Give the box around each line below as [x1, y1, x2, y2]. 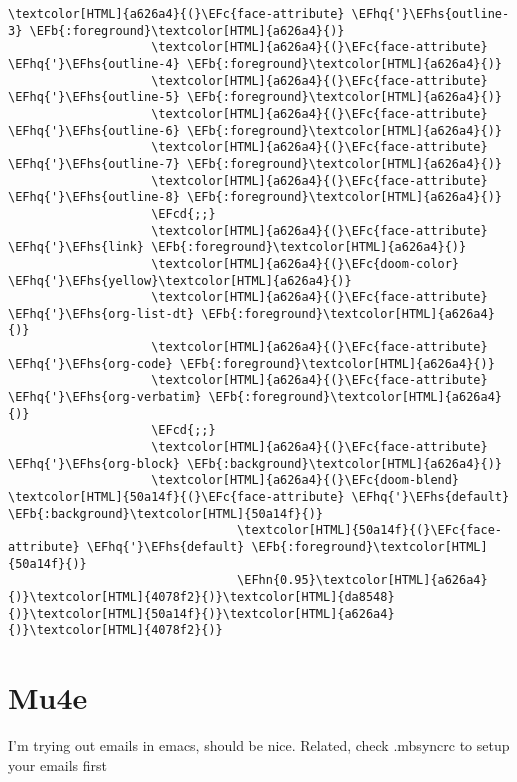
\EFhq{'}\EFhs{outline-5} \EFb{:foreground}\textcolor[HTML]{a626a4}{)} [8, 90, 502, 105]
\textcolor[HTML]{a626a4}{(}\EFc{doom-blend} [151, 473, 460, 488]
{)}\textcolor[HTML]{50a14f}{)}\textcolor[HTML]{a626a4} [8, 606, 395, 621]
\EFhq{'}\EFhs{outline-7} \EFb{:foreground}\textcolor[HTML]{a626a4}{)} [8, 156, 502, 171]
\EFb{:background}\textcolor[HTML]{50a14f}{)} [8, 506, 323, 521]
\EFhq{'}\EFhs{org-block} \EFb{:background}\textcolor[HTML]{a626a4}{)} [8, 456, 502, 471]
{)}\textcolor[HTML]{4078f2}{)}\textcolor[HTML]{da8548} [8, 589, 395, 604]
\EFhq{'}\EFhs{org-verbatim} [8, 390, 202, 405]
